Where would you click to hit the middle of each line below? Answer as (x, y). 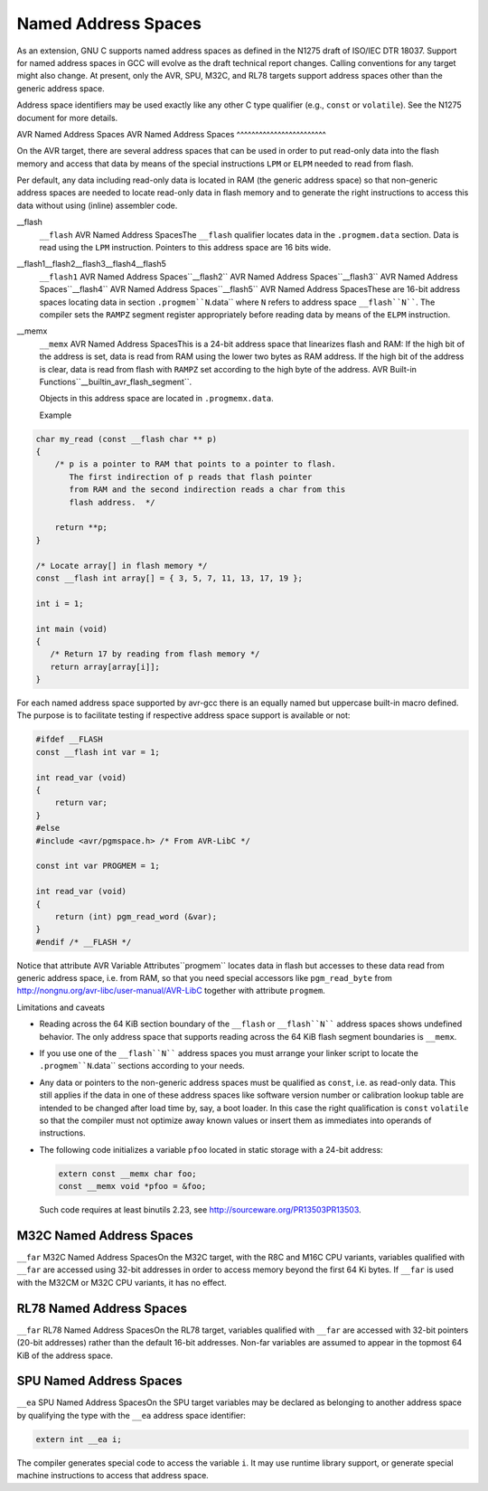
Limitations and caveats (61, 1007)
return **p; (81, 528)
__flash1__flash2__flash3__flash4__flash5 (92, 264)
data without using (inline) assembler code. (97, 205)
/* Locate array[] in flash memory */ (122, 566)
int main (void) (72, 629)
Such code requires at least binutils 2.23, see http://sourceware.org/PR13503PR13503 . (200, 1210)
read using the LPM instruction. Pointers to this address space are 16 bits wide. (185, 248)
